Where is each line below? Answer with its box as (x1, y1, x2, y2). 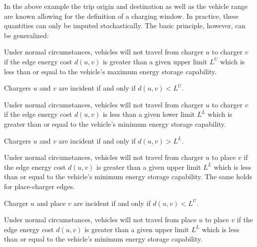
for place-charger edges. (4, 181, 75, 191)
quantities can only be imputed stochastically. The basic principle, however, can (4, 20, 246, 31)
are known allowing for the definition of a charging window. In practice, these (4, 10, 239, 21)
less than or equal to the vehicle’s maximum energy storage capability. (4, 66, 217, 76)
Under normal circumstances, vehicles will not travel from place (4, 214, 197, 225)
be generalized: (4, 30, 49, 40)
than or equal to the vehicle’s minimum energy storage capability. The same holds (4, 171, 253, 182)
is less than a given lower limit (102, 109, 195, 119)
